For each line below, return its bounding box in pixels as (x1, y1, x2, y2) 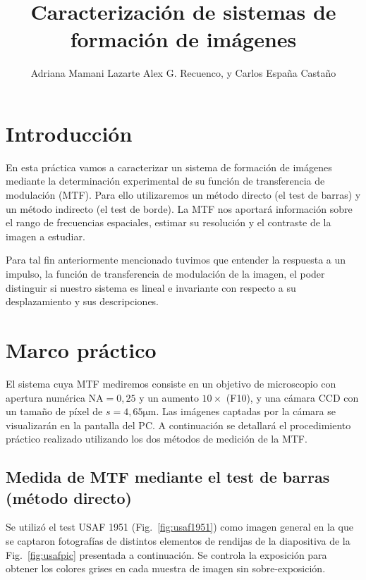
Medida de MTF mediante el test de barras (6, 466, 330, 488)
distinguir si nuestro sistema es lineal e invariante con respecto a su (6, 280, 296, 295)
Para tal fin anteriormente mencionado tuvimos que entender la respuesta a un (6, 252, 346, 267)
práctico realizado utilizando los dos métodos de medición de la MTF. (6, 431, 307, 446)
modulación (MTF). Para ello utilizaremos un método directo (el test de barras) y (6, 187, 361, 202)
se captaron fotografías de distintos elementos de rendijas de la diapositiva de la (6, 533, 350, 548)
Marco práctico (6, 335, 157, 364)
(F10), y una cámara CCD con (226, 390, 359, 405)
